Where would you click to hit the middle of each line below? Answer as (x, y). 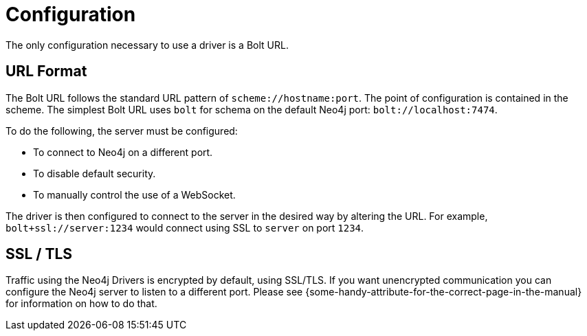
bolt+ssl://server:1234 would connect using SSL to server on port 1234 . (185, 227)
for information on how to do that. (81, 304)
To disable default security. (95, 173)
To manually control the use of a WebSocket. (134, 194)
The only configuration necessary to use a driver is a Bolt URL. (147, 45)
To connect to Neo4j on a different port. (123, 152)
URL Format (46, 71)
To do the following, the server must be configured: (122, 131)
